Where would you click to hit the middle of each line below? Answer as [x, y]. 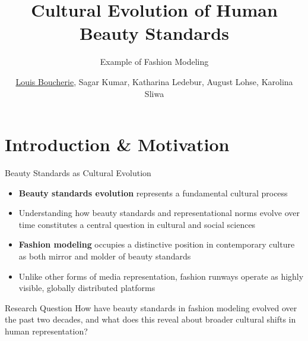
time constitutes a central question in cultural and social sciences [137, 224]
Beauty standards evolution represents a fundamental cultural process [153, 193]
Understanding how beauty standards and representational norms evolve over [159, 213]
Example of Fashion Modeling [154, 62]
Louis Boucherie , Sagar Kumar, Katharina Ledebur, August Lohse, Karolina [154, 81]
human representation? [46, 331]
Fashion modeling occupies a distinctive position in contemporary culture [157, 244]
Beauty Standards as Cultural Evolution [78, 173]
